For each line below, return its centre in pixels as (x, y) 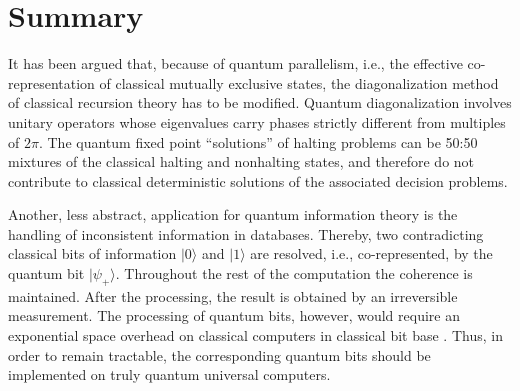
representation (51, 82)
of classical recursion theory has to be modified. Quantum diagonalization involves (260, 102)
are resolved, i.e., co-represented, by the (371, 253)
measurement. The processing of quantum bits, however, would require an (234, 315)
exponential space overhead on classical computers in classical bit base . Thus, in (255, 335)
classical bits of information (92, 253)
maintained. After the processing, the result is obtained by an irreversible (233, 295)
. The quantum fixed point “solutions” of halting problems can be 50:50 (258, 141)
